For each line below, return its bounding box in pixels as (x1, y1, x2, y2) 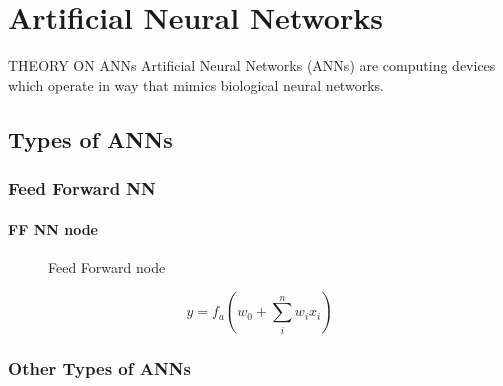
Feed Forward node (48, 256, 166, 277)
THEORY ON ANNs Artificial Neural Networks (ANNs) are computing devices (8, 55, 496, 76)
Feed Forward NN (8, 176, 156, 201)
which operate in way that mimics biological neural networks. (8, 74, 384, 95)
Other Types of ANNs (8, 356, 191, 381)
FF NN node (8, 218, 98, 239)
